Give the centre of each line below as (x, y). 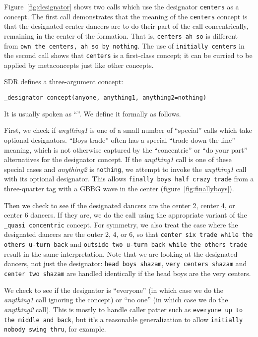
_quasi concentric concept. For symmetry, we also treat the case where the (121, 224)
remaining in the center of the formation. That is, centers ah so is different (121, 35)
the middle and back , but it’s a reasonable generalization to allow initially (124, 319)
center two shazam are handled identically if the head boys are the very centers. (128, 273)
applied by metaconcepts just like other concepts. (79, 65)
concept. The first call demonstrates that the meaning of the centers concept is (126, 16)
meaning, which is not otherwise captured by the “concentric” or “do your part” (126, 149)
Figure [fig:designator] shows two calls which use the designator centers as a (122, 6)
